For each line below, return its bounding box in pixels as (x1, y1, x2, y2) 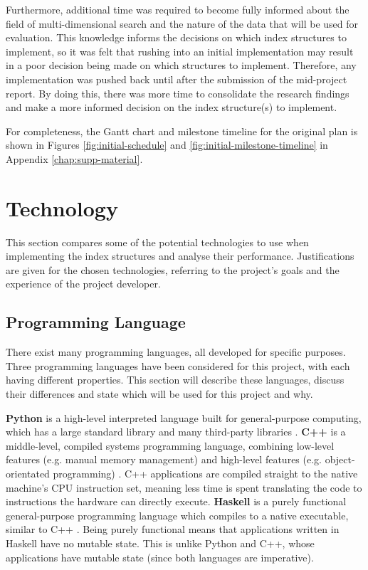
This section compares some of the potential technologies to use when (6, 234, 309, 249)
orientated (6, 465, 50, 480)
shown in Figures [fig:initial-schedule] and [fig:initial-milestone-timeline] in (6, 137, 328, 152)
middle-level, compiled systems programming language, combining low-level (6, 438, 335, 453)
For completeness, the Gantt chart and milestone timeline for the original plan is (6, 123, 358, 138)
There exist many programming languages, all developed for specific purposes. (6, 344, 346, 359)
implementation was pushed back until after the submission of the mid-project (6, 71, 347, 86)
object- (325, 452, 355, 467)
